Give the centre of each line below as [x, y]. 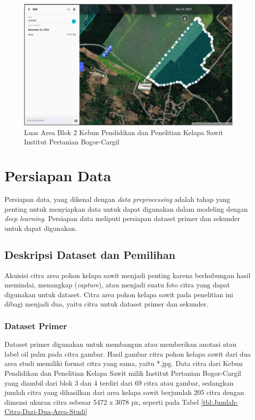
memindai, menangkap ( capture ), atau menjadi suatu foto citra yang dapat [117, 285]
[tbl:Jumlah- [220, 402]
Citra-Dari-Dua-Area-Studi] [46, 411]
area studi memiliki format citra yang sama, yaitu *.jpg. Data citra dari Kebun [124, 363]
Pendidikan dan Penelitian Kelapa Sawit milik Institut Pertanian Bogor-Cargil [123, 373]
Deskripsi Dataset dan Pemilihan [90, 254]
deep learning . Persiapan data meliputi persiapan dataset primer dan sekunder [122, 218]
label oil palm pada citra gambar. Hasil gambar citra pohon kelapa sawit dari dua [128, 353]
